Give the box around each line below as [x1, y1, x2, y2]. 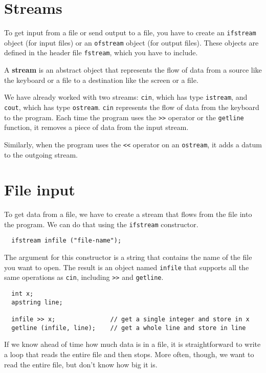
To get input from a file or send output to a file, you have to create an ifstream [4, 27, 256, 38]
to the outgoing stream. [4, 149, 78, 160]
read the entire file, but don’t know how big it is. [4, 359, 158, 369]
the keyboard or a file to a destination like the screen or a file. [4, 74, 198, 85]
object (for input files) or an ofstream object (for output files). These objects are [4, 37, 259, 48]
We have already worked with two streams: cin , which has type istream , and [4, 92, 248, 102]
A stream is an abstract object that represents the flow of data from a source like [4, 64, 262, 75]
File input [4, 179, 75, 200]
